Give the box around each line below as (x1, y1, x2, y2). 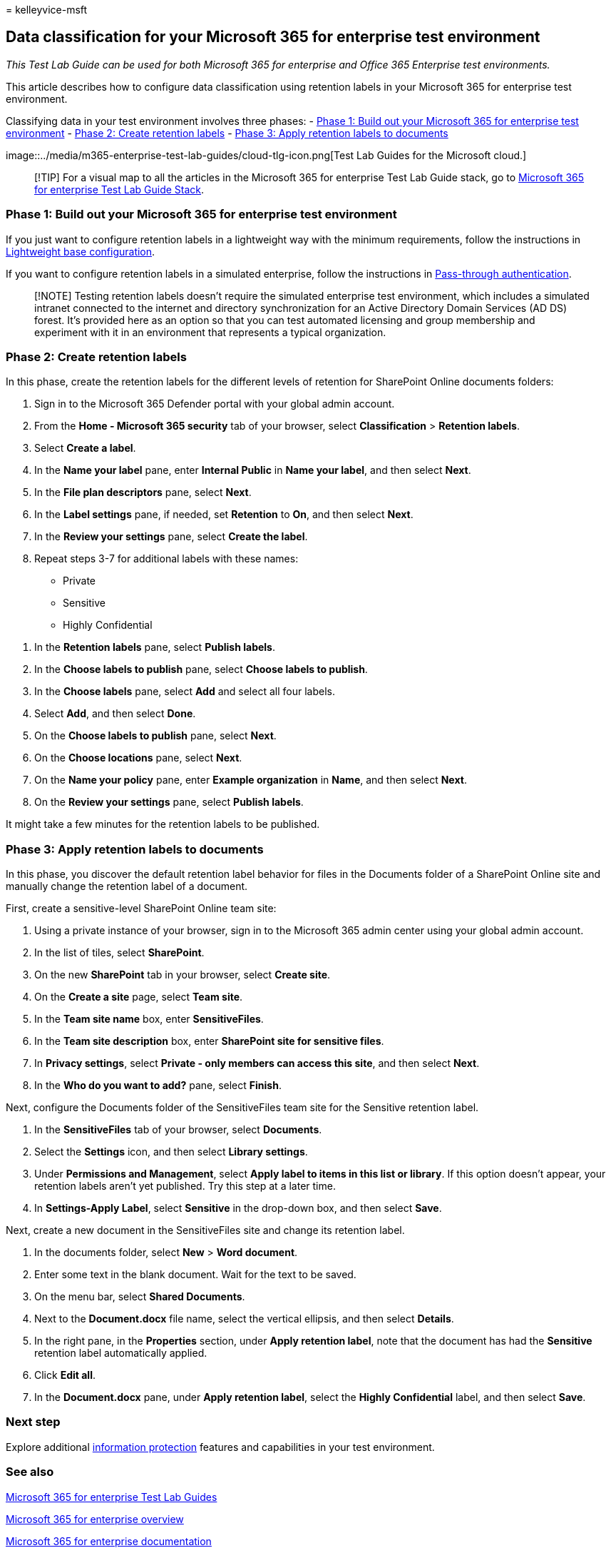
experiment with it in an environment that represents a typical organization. (34, 325, 386, 338)
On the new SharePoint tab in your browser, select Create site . (34, 968, 331, 981)
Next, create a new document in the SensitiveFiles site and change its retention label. (6, 1224, 405, 1237)
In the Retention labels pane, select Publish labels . (34, 641, 275, 654)
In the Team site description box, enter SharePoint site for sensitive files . (34, 1035, 384, 1048)
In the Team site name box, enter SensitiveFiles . (34, 1013, 264, 1026)
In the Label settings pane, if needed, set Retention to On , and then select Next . (34, 508, 414, 521)
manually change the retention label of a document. (6, 880, 248, 893)
